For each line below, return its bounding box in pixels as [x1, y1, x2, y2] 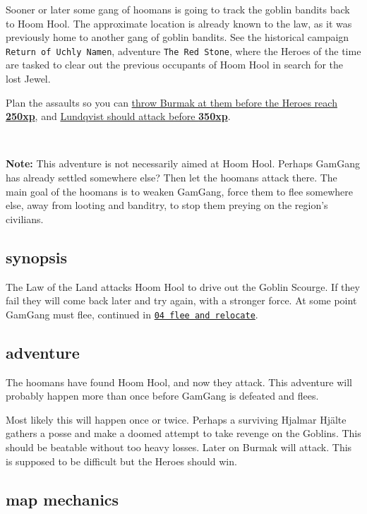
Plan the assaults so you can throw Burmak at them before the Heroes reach [6, 95, 337, 109]
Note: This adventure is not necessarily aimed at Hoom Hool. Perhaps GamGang [6, 156, 361, 171]
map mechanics [6, 488, 119, 510]
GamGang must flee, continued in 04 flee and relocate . [6, 306, 258, 321]
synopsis [6, 246, 67, 268]
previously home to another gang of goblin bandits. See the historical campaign [6, 30, 349, 44]
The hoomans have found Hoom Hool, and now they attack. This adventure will [6, 374, 352, 389]
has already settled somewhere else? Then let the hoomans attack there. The [6, 170, 337, 184]
